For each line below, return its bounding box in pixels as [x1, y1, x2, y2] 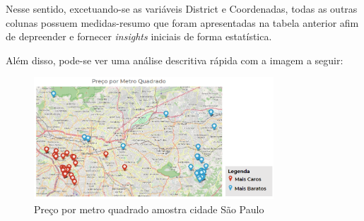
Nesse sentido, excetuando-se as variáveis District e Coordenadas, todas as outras [6, 1, 358, 16]
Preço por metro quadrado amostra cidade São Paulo [34, 201, 264, 216]
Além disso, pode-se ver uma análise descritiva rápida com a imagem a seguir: [6, 52, 344, 67]
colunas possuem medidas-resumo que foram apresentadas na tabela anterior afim [6, 15, 359, 30]
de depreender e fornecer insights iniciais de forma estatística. [6, 29, 272, 44]
